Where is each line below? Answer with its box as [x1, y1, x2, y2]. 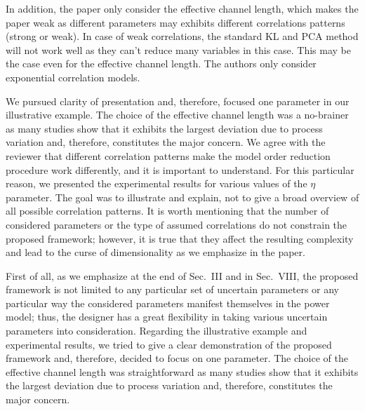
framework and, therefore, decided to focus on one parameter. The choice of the [6, 351, 348, 365]
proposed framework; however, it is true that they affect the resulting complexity [6, 231, 354, 245]
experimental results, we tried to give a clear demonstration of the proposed [6, 337, 332, 351]
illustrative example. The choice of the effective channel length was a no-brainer [6, 107, 349, 122]
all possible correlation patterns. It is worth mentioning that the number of [6, 203, 329, 218]
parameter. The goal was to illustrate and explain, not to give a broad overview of [6, 189, 359, 204]
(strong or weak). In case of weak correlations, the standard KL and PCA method [6, 29, 359, 43]
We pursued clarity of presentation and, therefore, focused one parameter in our [6, 93, 350, 108]
